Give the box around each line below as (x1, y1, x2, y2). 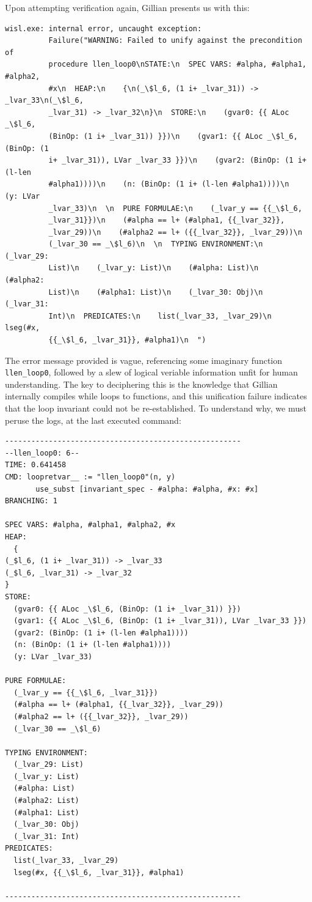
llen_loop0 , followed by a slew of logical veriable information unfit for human (5, 366, 298, 379)
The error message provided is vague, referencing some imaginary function (5, 353, 283, 366)
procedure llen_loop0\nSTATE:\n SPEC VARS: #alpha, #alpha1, (48, 60, 307, 69)
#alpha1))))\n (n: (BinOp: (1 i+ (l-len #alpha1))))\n (48, 180, 289, 189)
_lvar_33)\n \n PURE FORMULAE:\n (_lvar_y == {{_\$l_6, (48, 204, 302, 213)
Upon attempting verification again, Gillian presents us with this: (5, 1, 250, 13)
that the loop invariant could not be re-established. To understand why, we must (5, 402, 307, 415)
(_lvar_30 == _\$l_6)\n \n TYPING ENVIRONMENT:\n (48, 240, 263, 249)
